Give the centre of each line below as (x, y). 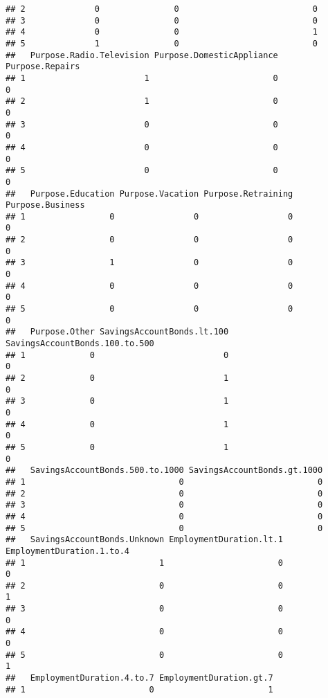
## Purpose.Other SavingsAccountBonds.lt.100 (117, 332)
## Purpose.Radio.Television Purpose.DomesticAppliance (142, 55)
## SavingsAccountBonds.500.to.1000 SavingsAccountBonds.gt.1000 (164, 471)
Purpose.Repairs (43, 67)
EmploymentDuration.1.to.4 (67, 551)
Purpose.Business (45, 205)
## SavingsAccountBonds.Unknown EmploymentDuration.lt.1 (144, 540)
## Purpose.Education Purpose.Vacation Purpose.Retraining (149, 194)
